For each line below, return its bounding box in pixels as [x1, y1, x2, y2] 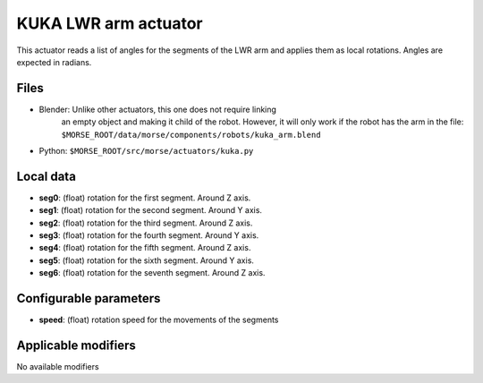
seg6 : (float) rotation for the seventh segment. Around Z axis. [38, 268, 266, 278]
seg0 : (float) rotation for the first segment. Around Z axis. [38, 192, 251, 203]
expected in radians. [16, 56, 92, 67]
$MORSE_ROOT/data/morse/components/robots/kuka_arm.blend [61, 130, 321, 140]
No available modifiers [16, 362, 99, 372]
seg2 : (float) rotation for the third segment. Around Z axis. [38, 217, 253, 228]
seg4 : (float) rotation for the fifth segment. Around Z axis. [38, 243, 251, 253]
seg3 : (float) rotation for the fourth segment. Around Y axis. [38, 230, 259, 241]
